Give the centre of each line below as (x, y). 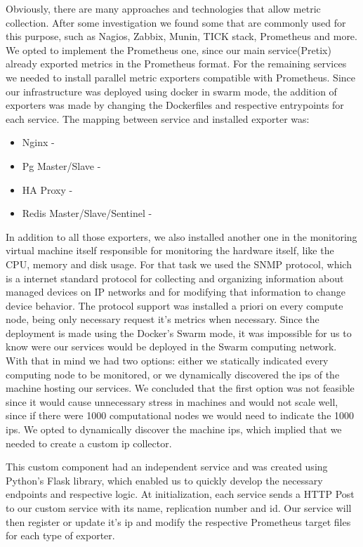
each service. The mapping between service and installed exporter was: (158, 118)
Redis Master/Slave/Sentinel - (87, 213)
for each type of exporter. (60, 535)
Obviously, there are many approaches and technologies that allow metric (163, 8)
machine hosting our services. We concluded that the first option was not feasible (180, 388)
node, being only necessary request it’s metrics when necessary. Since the (163, 319)
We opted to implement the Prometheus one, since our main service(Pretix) (169, 50)
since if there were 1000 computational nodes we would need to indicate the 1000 (180, 415)
